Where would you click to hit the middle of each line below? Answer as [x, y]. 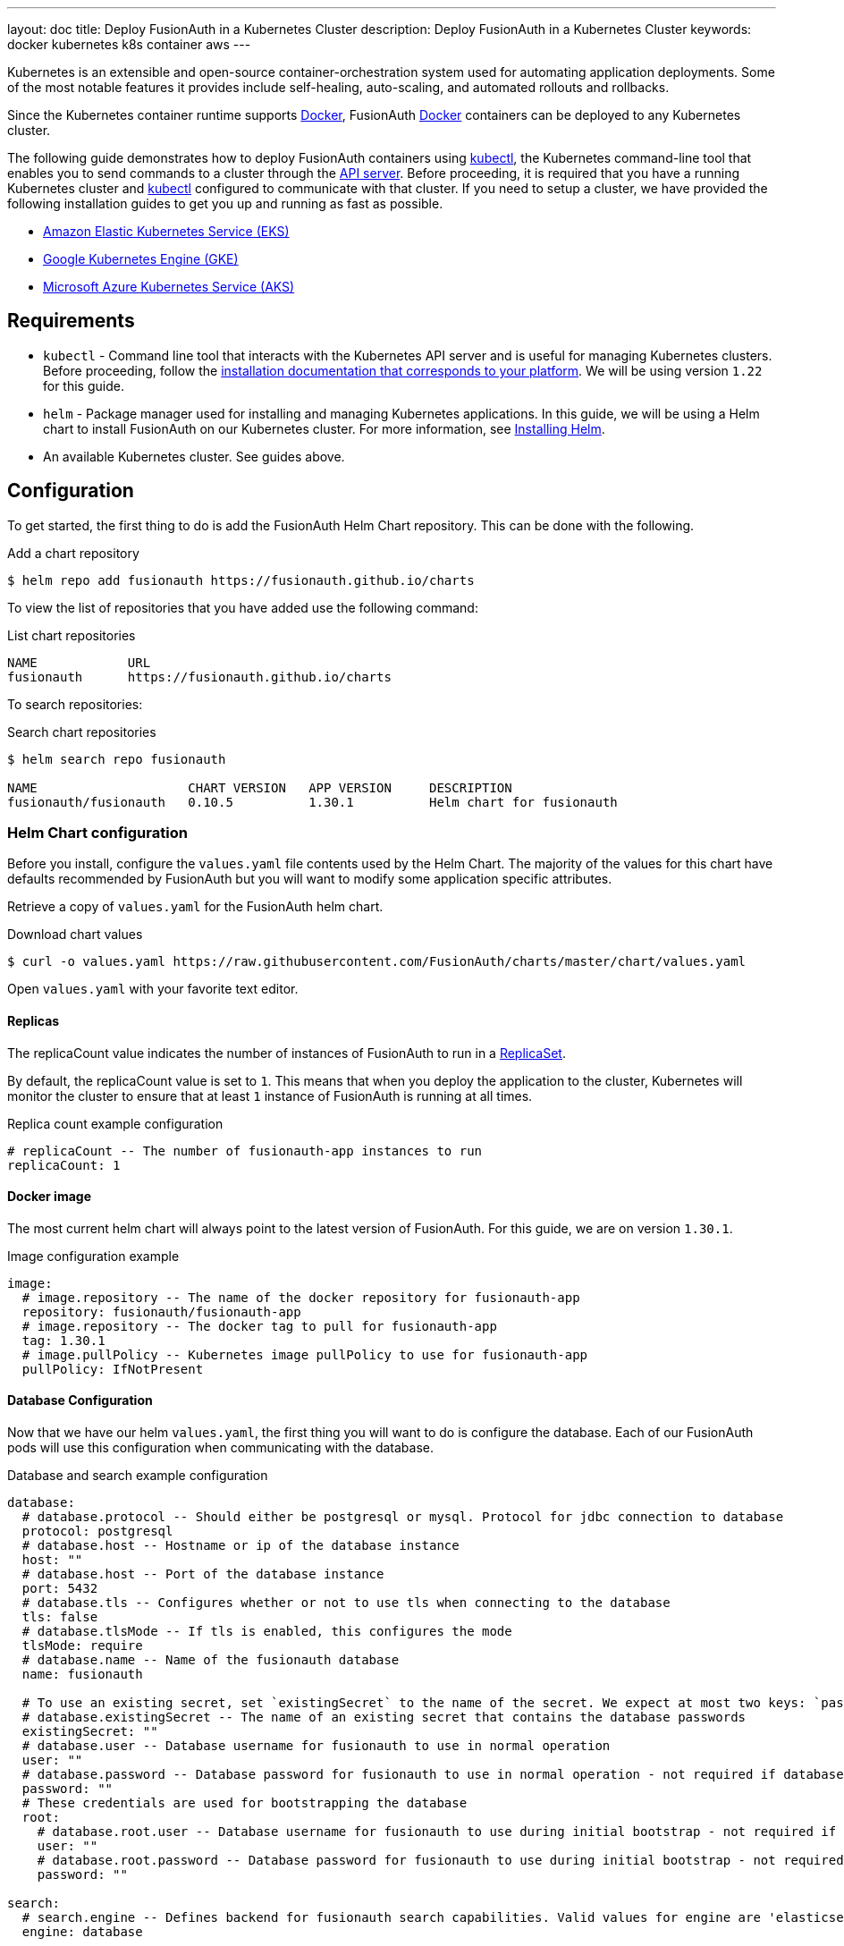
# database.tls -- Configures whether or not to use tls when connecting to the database [346, 1603]
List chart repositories [72, 635]
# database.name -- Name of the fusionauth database [211, 1660]
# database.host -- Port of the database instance [203, 1574]
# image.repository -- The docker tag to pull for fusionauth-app [259, 1326]
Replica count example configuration [115, 1123]
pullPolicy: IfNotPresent [113, 1369]
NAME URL [79, 662]
